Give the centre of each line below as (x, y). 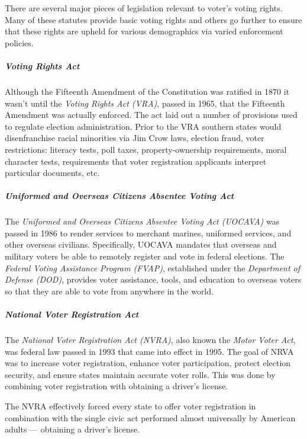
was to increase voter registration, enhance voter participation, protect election (148, 363)
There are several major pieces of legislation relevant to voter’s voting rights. (144, 8)
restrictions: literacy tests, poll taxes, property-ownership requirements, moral (146, 149)
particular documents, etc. (52, 173)
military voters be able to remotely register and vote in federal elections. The (145, 256)
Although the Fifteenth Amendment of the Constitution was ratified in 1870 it (147, 91)
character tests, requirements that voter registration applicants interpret (136, 161)
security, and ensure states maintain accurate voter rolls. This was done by (140, 374)
